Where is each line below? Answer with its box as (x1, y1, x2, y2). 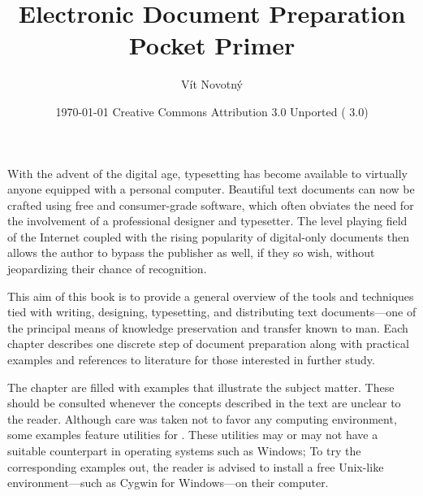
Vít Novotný (181, 76, 243, 93)
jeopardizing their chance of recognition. (7, 260, 207, 277)
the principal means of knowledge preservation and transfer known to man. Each (7, 319, 408, 336)
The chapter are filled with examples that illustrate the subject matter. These (7, 378, 395, 395)
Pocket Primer (128, 28, 296, 62)
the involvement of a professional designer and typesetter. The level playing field (7, 212, 408, 229)
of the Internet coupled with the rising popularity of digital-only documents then (7, 228, 409, 245)
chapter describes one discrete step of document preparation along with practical (7, 335, 409, 352)
